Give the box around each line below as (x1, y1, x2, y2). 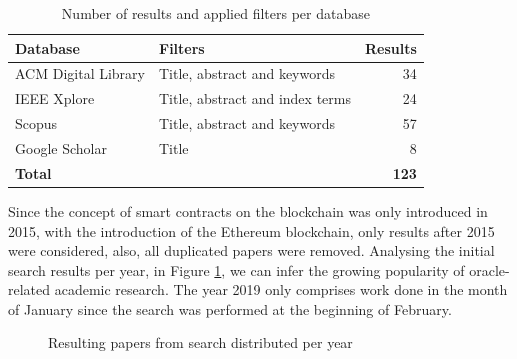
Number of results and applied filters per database (61, 3, 370, 23)
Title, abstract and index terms (159, 88, 351, 109)
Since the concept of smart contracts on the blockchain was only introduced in (8, 200, 488, 221)
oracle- (469, 259, 510, 280)
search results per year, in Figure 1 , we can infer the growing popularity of (8, 259, 465, 280)
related (8, 279, 51, 300)
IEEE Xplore (15, 88, 95, 109)
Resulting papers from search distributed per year (48, 332, 353, 353)
